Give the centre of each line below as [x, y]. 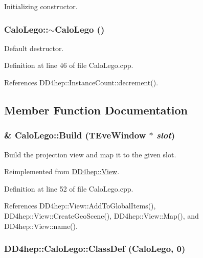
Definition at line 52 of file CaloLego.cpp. [69, 188]
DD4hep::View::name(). [41, 226]
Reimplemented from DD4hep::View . [62, 171]
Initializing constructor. [41, 6]
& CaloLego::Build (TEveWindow [75, 135]
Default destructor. [34, 48]
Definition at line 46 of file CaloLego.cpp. [69, 65]
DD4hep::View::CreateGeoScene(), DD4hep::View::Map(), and [101, 215]
